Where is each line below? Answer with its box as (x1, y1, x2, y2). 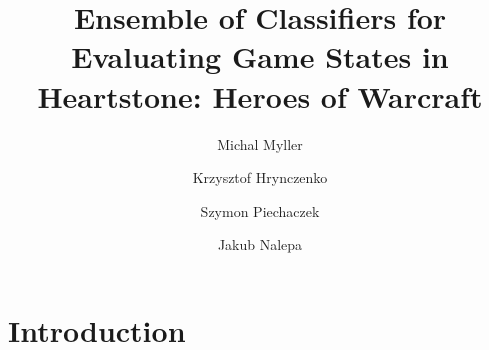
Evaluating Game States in (71, 36, 449, 77)
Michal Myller (217, 133, 303, 154)
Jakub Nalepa (217, 234, 303, 255)
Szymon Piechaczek (200, 200, 320, 221)
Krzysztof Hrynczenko (192, 167, 328, 188)
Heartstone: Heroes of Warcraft (37, 75, 483, 116)
